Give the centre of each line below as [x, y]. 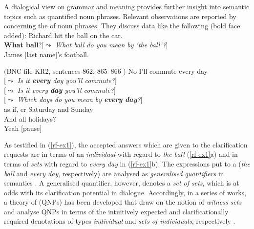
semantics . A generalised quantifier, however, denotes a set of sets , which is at [122, 183]
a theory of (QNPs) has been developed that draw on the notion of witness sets [123, 202]
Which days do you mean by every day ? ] [80, 99]
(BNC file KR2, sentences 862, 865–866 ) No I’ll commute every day [106, 71]
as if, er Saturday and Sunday [49, 109]
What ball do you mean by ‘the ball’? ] [112, 45]
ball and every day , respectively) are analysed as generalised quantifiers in [114, 173]
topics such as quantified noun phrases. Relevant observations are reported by [120, 16]
